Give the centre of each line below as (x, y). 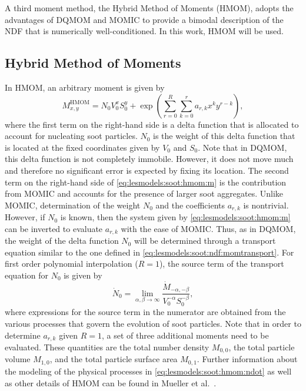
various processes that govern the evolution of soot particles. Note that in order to (153, 323)
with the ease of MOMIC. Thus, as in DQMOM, (208, 228)
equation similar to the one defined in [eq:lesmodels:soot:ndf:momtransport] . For (149, 252)
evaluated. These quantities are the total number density (107, 347)
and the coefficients (190, 205)
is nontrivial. (266, 205)
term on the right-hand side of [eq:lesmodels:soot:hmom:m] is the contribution (146, 182)
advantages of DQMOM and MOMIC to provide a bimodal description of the (144, 19)
